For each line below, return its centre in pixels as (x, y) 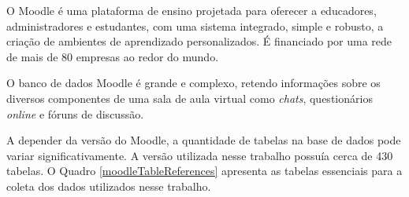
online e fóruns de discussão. (75, 113)
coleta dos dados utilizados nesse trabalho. (109, 186)
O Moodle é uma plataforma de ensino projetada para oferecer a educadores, (191, 10)
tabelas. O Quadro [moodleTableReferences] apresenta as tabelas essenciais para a (204, 171)
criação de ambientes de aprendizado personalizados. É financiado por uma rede (199, 41)
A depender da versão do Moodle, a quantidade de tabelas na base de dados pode (204, 140)
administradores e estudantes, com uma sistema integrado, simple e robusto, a (195, 26)
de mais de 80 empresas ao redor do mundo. (113, 56)
